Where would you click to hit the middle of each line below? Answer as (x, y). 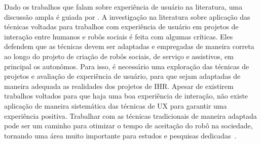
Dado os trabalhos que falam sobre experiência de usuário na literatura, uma (123, 7)
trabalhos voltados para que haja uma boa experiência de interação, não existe (126, 96)
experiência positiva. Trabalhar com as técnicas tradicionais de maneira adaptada (130, 115)
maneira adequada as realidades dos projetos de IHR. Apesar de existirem (119, 86)
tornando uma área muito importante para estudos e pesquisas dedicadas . (120, 135)
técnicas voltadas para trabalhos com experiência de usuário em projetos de (121, 27)
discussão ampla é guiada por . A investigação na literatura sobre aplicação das (127, 16)
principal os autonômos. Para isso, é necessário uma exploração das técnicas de (127, 66)
